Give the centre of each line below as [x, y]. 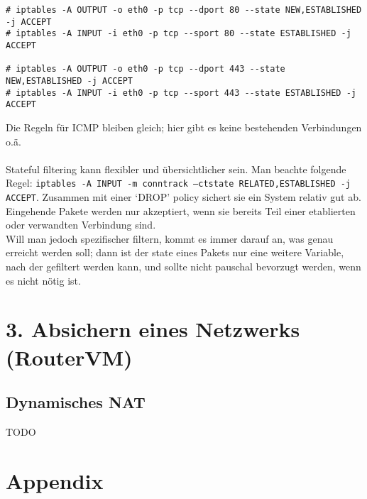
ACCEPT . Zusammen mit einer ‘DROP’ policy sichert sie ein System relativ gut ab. [183, 196]
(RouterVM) [69, 357]
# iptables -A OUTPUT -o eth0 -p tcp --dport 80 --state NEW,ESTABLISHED [184, 10]
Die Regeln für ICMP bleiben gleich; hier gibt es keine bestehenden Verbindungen [184, 127]
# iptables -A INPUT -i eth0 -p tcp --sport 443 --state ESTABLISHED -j [181, 93]
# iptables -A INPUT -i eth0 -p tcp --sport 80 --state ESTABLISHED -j [179, 34]
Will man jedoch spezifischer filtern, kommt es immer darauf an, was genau [170, 238]
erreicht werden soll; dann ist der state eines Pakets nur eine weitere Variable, [175, 252]
